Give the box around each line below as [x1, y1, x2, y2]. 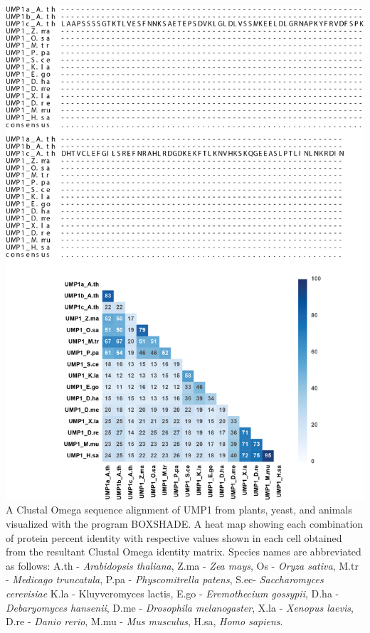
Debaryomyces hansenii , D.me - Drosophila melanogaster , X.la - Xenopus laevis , [6, 600, 354, 615]
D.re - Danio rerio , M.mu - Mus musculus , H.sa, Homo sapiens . [6, 614, 283, 629]
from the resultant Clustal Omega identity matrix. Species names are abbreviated [6, 544, 361, 559]
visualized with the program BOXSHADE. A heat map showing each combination [6, 516, 364, 531]
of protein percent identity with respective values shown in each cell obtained [6, 530, 342, 545]
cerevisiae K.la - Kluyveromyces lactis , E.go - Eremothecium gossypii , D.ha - [6, 586, 339, 601]
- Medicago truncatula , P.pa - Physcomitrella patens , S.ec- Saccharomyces [6, 572, 324, 587]
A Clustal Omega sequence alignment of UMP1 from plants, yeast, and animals [6, 502, 352, 517]
